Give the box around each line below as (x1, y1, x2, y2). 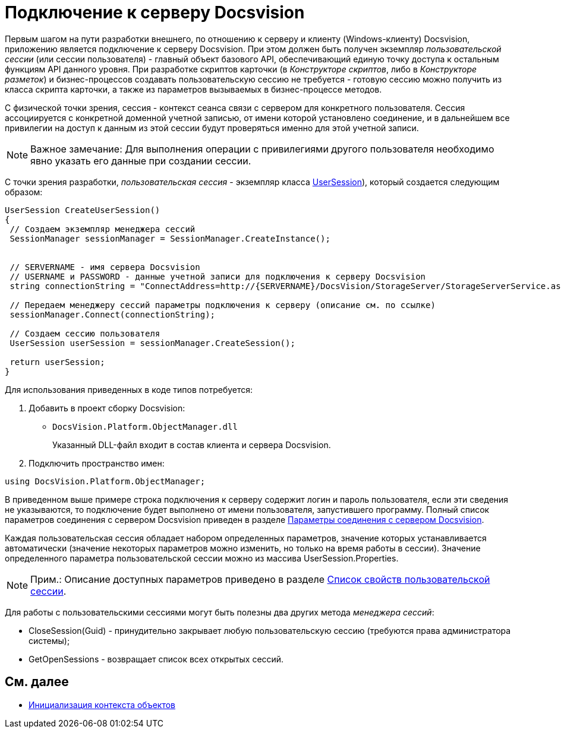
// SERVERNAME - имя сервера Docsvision (10, 262, 200, 272)
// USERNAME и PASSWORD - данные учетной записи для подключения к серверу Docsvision (10, 271, 426, 281)
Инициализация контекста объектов (29, 699, 176, 710)
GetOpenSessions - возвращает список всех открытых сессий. (29, 653, 284, 664)
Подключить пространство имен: (29, 458, 165, 468)
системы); (29, 635, 70, 646)
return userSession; (10, 357, 105, 367)
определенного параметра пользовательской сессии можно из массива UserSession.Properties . (5, 553, 399, 563)
